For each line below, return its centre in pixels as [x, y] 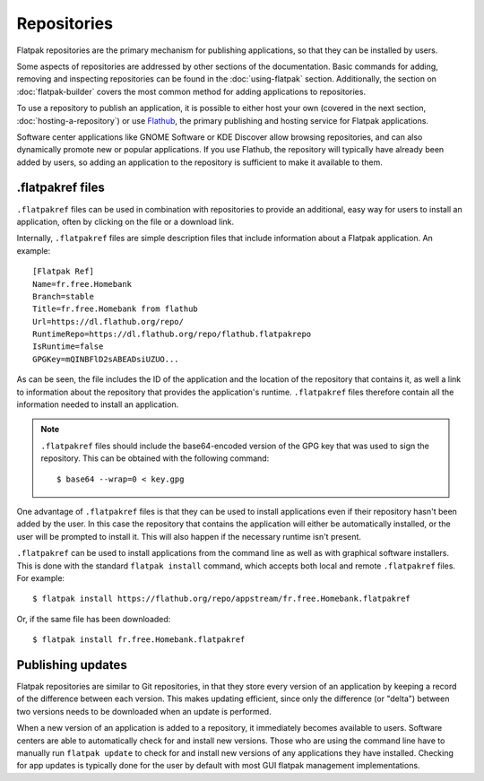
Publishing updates [72, 665]
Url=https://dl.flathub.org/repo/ [108, 321]
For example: [41, 577]
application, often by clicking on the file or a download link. [125, 221]
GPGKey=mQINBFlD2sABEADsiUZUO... [106, 359]
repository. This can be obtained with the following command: [155, 458]
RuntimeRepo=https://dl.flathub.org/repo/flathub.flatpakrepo [172, 334]
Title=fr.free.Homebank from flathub [116, 309]
